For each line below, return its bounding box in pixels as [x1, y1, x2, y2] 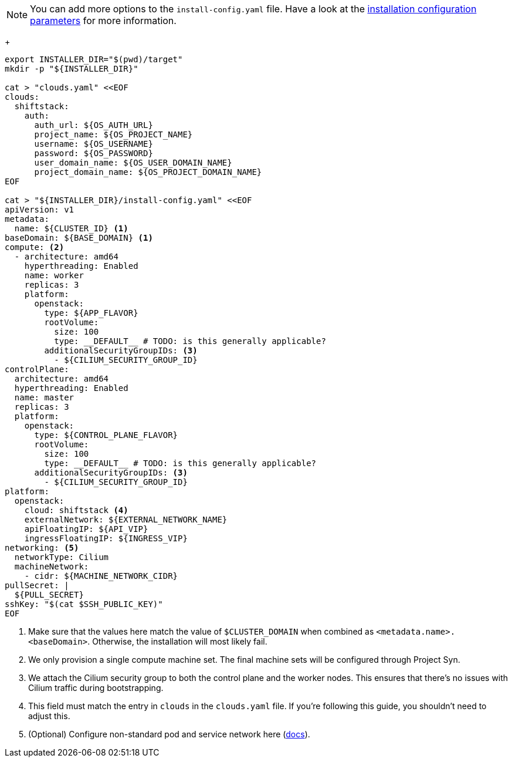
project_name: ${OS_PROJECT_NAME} [34, 130, 193, 139]
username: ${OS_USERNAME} [34, 139, 153, 149]
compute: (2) [5, 242, 65, 252]
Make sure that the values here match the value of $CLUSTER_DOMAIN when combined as [28, 626, 374, 636]
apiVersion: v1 [5, 205, 74, 214]
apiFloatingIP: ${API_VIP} [24, 524, 148, 534]
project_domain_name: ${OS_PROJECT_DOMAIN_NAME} [34, 167, 262, 177]
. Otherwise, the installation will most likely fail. [87, 636, 267, 646]
